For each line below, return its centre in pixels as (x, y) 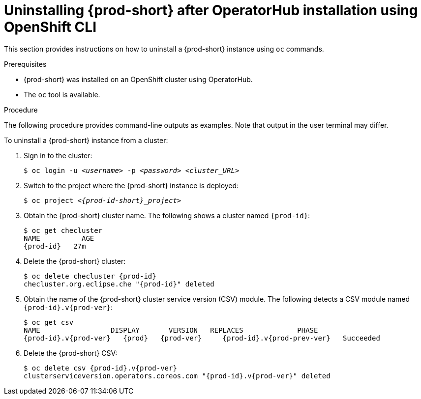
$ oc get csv (49, 322)
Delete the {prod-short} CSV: (71, 353)
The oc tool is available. (62, 94)
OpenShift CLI (50, 27)
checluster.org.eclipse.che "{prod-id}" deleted (119, 284)
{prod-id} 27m (55, 246)
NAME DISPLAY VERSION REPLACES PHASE (171, 330)
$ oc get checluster (63, 230)
